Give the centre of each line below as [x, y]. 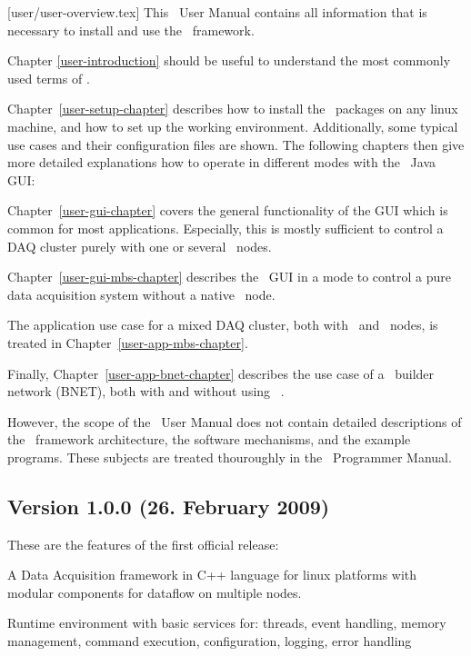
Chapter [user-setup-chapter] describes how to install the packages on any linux [233, 109]
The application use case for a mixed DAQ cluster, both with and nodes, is [223, 325]
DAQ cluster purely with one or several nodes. [140, 246]
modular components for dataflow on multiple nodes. [155, 592]
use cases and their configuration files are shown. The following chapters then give [236, 144]
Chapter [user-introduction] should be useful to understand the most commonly [229, 60]
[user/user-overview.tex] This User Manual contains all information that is [217, 12]
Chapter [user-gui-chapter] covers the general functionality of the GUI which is [228, 210]
